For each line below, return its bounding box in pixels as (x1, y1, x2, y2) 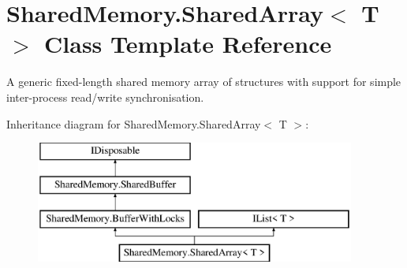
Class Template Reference (44, 28, 332, 60)
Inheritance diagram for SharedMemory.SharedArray (6, 115, 261, 132)
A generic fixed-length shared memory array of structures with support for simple (6, 73, 401, 90)
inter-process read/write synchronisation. (6, 88, 204, 105)
